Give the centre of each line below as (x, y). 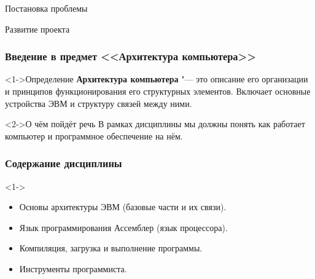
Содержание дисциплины (64, 163)
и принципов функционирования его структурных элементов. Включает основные (158, 91)
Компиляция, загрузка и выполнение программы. (111, 248)
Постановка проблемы (46, 8)
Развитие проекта (37, 29)
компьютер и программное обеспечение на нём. (94, 136)
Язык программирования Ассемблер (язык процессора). (123, 227)
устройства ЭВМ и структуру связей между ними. (99, 103)
